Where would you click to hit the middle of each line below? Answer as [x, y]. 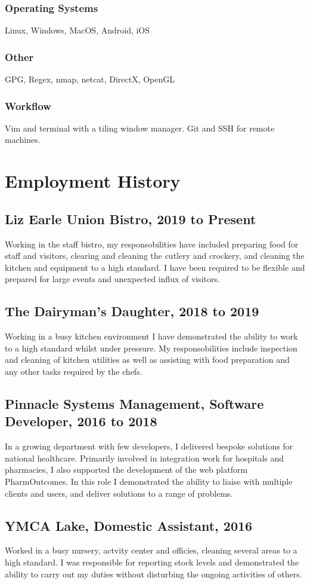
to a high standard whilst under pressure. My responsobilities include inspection [151, 348]
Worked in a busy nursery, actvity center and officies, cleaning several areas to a [151, 550]
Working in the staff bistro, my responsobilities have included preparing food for [152, 244]
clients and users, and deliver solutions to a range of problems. [119, 493]
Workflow [28, 106]
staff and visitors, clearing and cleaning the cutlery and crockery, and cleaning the [155, 256]
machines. [23, 140]
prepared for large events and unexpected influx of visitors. [112, 279]
